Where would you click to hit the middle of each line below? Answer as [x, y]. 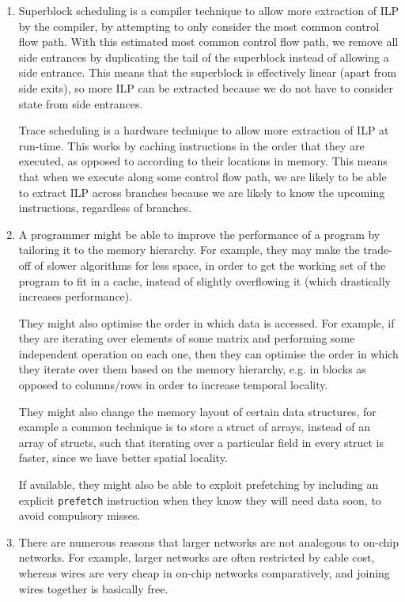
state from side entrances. [81, 103]
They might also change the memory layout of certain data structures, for [197, 411]
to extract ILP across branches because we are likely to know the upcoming [202, 192]
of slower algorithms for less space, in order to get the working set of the [210, 265]
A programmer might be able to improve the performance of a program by [199, 234]
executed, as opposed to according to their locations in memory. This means [203, 161]
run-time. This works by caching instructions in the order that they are [191, 145]
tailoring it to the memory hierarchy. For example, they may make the [189, 250]
